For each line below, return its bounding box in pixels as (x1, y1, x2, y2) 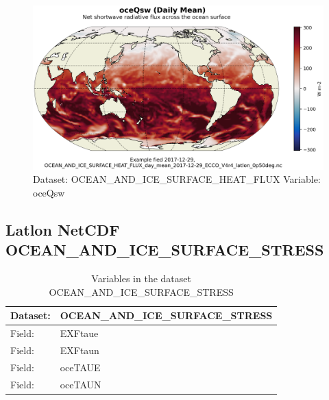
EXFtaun (60, 342, 99, 357)
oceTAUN (60, 377, 101, 391)
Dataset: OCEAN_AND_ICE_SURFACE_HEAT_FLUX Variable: (33, 172, 321, 186)
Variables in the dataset (91, 271, 191, 286)
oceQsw (33, 185, 65, 199)
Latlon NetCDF (5, 218, 120, 240)
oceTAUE (60, 360, 101, 374)
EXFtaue (60, 326, 99, 340)
